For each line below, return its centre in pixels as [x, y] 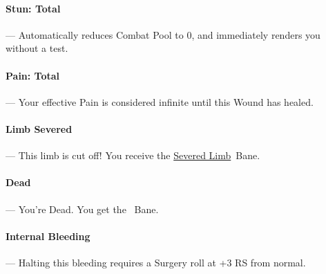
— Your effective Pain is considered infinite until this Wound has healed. [160, 101]
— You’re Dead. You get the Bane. [82, 209]
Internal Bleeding [48, 236]
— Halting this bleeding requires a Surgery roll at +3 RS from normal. [156, 262]
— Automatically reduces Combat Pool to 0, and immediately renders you [163, 34]
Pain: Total [33, 75]
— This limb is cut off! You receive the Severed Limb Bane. [133, 155]
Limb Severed [39, 128]
